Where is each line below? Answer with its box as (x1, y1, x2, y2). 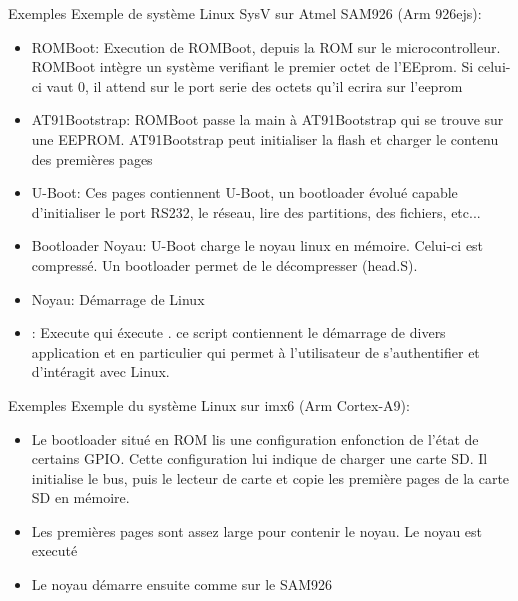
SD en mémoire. (31, 487, 130, 508)
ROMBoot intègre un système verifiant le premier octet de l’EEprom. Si (31, 56, 474, 77)
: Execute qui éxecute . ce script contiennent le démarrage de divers (31, 322, 446, 343)
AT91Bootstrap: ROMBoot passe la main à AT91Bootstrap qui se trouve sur (31, 109, 504, 130)
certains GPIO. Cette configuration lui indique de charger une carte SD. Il (31, 448, 488, 469)
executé (31, 540, 78, 561)
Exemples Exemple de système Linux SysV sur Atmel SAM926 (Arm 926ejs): (8, 3, 482, 23)
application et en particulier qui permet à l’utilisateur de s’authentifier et (31, 341, 480, 362)
